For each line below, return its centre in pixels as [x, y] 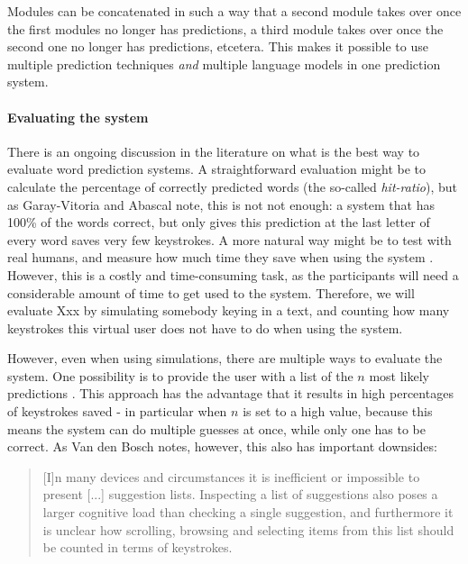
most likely [399, 375]
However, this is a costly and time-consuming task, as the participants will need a [233, 274]
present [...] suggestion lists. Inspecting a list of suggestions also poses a [240, 494]
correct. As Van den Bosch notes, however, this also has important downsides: [222, 446]
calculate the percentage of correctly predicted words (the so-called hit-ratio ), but [233, 186]
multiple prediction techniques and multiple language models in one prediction [224, 64]
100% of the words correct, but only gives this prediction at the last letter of [219, 222]
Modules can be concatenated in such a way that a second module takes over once [234, 11]
